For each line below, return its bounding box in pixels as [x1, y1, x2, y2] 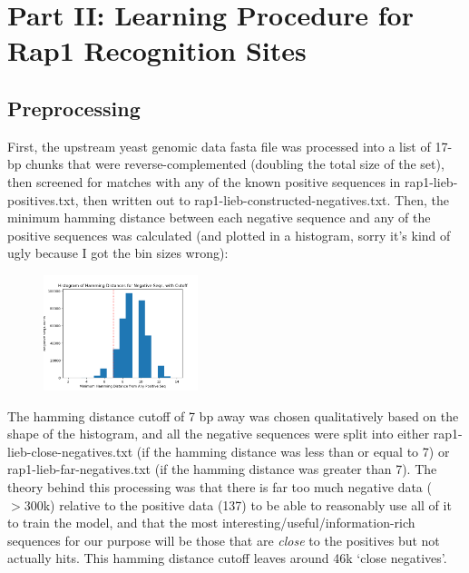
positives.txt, [7, 190, 79, 209]
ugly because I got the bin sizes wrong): [7, 243, 229, 262]
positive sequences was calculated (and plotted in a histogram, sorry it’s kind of [7, 225, 451, 244]
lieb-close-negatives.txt [7, 441, 133, 460]
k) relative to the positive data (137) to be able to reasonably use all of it [43, 495, 452, 514]
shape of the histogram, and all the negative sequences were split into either [7, 424, 430, 443]
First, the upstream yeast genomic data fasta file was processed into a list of [7, 136, 431, 155]
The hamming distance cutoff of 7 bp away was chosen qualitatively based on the [7, 406, 459, 425]
